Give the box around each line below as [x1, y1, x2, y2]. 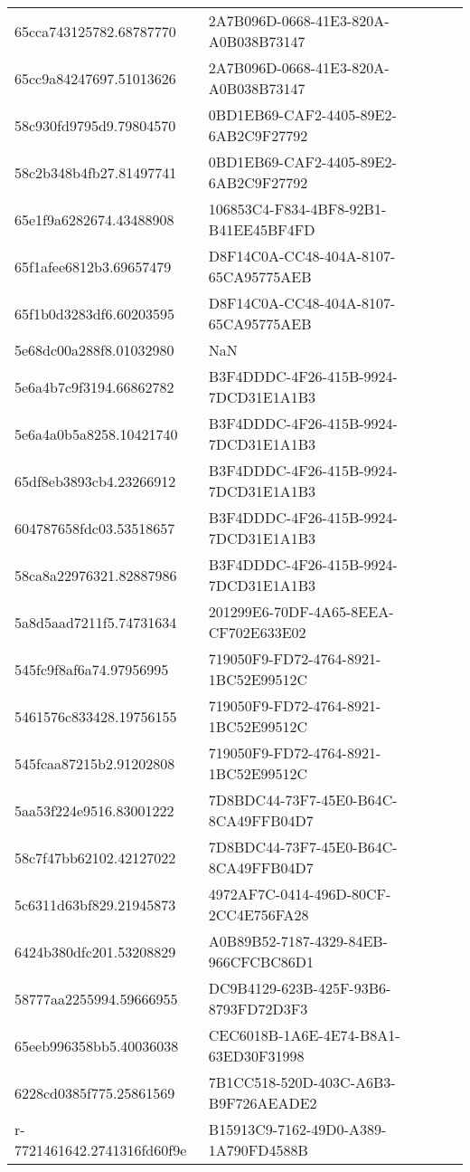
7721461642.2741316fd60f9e [14, 1139, 187, 1160]
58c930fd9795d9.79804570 [14, 114, 176, 136]
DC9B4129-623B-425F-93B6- [208, 977, 391, 998]
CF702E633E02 [208, 622, 306, 643]
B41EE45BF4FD [208, 219, 315, 240]
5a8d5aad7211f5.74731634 [14, 611, 177, 633]
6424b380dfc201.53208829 [14, 940, 176, 962]
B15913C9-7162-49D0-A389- [208, 1119, 387, 1139]
